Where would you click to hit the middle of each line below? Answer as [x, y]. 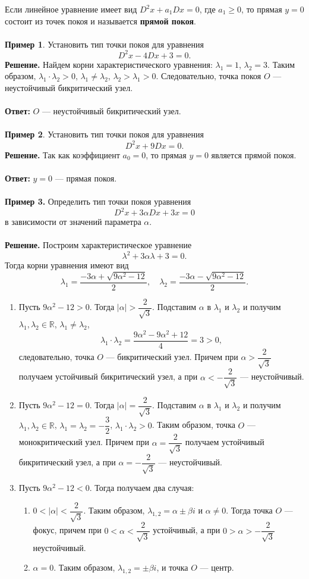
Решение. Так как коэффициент [62, 154]
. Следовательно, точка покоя [209, 76]
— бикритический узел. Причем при [172, 357]
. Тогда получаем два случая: [142, 488]
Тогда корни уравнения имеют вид [67, 265]
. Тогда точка [249, 510]
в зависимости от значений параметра [73, 221]
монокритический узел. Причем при [84, 442]
